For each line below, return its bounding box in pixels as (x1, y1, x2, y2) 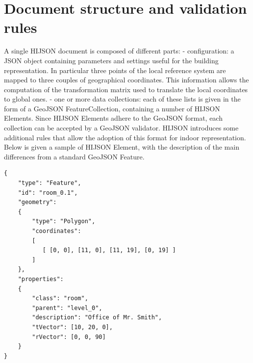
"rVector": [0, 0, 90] (32, 333, 106, 340)
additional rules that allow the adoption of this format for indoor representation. (4, 132, 246, 142)
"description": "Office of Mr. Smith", (32, 314, 162, 321)
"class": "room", (32, 295, 88, 302)
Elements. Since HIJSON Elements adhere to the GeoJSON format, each (4, 113, 223, 123)
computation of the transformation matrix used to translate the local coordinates (4, 84, 248, 94)
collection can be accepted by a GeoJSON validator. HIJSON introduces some (4, 123, 239, 133)
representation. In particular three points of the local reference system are (4, 65, 226, 75)
